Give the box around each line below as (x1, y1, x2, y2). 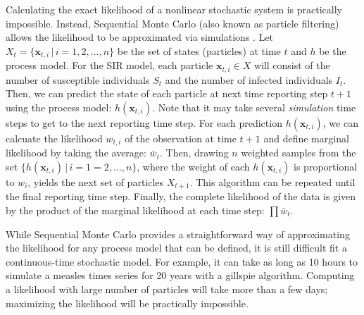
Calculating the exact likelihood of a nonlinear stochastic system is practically (6, 2, 343, 16)
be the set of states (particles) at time (117, 43, 281, 58)
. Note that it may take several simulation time (152, 99, 356, 114)
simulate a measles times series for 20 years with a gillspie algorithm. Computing (6, 268, 355, 283)
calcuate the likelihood (6, 130, 103, 145)
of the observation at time (125, 130, 237, 145)
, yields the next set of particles (27, 174, 164, 189)
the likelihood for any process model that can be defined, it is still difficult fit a (6, 240, 347, 255)
